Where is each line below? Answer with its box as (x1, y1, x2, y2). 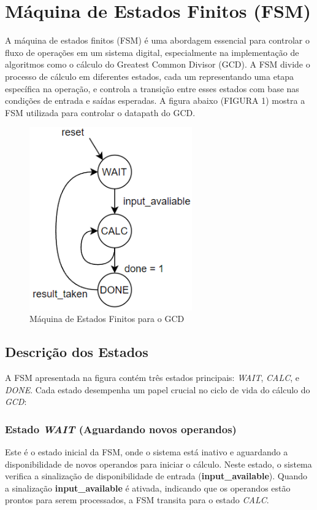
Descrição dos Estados (5, 342, 148, 361)
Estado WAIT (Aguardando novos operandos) (5, 421, 237, 436)
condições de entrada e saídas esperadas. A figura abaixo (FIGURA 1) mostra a (5, 94, 305, 107)
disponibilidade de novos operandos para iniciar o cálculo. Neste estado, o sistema (5, 457, 312, 470)
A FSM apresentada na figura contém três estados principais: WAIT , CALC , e (5, 371, 300, 384)
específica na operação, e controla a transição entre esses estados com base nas (5, 82, 299, 95)
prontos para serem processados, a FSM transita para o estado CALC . (5, 493, 269, 506)
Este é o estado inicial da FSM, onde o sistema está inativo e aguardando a (5, 445, 288, 458)
